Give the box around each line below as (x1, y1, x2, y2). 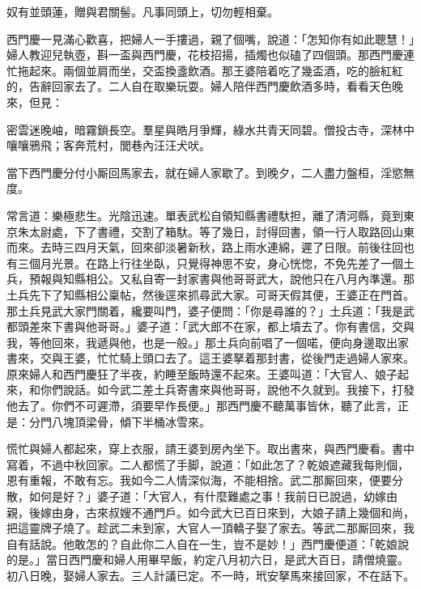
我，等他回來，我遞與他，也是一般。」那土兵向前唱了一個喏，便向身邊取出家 (6, 333, 409, 350)
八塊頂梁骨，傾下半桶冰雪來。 (51, 413, 210, 430)
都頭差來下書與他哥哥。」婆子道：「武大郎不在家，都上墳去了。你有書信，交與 (6, 318, 415, 335)
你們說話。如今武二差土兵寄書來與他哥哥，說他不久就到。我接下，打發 (40, 381, 415, 398)
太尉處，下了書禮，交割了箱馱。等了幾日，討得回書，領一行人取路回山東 (28, 222, 415, 239)
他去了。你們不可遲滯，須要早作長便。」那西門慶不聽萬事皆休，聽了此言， (6, 397, 398, 414)
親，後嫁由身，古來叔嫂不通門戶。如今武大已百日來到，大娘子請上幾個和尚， (6, 503, 415, 520)
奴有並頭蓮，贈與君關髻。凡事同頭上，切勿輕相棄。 (6, 3, 279, 19)
